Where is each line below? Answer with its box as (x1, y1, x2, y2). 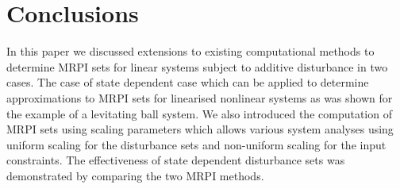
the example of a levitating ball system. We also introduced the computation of (6, 105, 392, 121)
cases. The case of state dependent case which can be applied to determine (6, 74, 369, 91)
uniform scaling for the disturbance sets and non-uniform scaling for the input (6, 136, 387, 152)
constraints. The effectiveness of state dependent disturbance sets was (6, 152, 345, 168)
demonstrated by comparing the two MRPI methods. (6, 167, 264, 183)
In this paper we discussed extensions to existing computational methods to (6, 43, 375, 60)
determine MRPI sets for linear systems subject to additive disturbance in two (6, 58, 388, 75)
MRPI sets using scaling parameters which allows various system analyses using (6, 121, 394, 137)
